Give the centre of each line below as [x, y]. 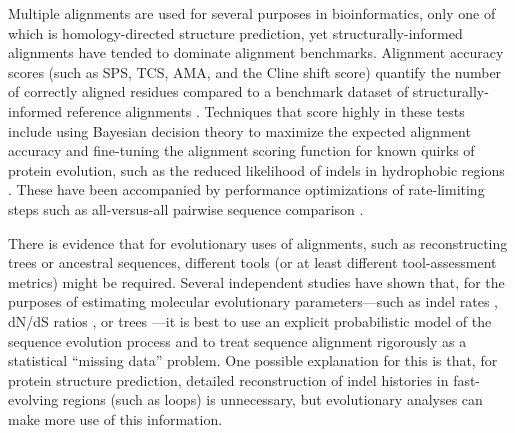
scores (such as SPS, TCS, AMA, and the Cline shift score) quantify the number [255, 71]
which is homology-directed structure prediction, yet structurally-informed [235, 32]
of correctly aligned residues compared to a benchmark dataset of [208, 91]
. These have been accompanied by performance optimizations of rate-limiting [246, 189]
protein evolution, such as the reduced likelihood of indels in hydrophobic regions [256, 169]
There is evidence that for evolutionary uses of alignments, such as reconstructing [258, 242]
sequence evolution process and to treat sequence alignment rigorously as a [237, 340]
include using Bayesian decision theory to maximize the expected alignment [239, 130]
